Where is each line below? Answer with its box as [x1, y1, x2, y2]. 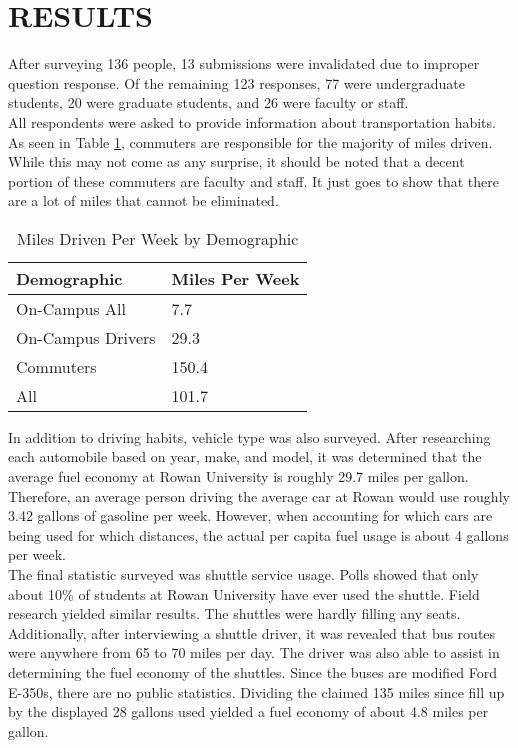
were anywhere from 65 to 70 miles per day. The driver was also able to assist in [8, 642, 500, 663]
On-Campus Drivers [16, 325, 156, 349]
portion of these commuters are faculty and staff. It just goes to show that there [8, 170, 499, 191]
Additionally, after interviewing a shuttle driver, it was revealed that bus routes [8, 622, 496, 643]
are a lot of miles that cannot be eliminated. [8, 190, 279, 211]
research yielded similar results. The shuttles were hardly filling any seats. [8, 603, 461, 624]
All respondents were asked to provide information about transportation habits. [8, 111, 496, 132]
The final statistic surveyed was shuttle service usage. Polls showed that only [8, 564, 479, 585]
